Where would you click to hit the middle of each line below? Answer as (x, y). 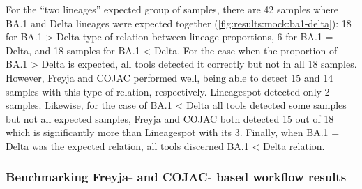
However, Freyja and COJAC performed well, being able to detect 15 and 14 (169, 77)
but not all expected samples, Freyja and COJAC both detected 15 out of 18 (170, 118)
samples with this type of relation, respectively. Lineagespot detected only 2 (168, 91)
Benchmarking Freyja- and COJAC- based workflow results (176, 177)
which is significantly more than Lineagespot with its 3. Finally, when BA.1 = (173, 132)
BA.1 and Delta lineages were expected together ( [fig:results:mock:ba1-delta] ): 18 (179, 23)
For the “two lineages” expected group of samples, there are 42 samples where (172, 9)
